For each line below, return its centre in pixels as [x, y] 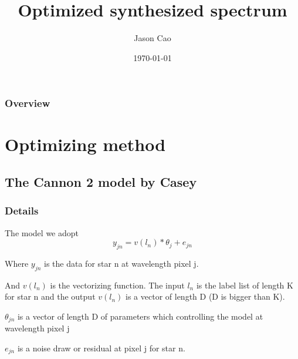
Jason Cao [153, 38]
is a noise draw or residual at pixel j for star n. [101, 348]
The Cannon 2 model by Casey [101, 182]
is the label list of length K [245, 285]
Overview [28, 103]
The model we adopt [42, 232]
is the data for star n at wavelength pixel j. [121, 263]
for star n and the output [50, 296]
